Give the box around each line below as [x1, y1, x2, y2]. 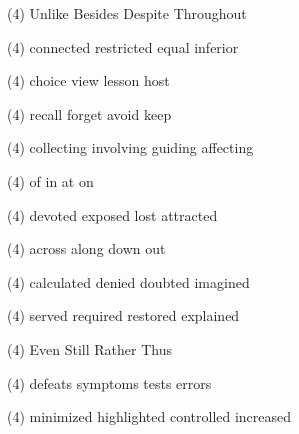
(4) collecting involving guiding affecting [7, 137, 254, 158]
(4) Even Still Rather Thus [7, 338, 173, 359]
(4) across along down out [7, 238, 166, 259]
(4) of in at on [7, 170, 94, 191]
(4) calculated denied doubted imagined [7, 271, 250, 292]
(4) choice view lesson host [7, 70, 170, 91]
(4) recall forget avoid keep [7, 103, 172, 124]
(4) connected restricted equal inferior [7, 36, 239, 57]
